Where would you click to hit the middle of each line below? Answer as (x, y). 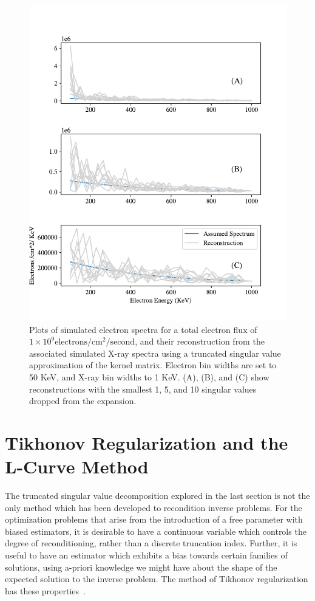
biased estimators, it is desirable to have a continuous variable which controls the (156, 531)
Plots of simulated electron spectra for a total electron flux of (143, 329)
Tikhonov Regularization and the (147, 442)
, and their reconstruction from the (200, 341)
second (123, 342)
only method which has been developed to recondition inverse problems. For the (154, 507)
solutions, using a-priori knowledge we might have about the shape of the (141, 567)
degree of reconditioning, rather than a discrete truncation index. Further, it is (151, 543)
